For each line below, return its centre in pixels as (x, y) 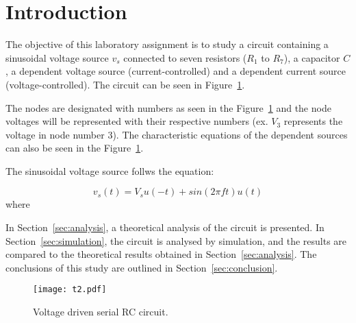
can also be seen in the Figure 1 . (75, 148)
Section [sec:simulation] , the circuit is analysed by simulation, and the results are (176, 240)
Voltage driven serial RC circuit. (101, 312)
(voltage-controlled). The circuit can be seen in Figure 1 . (125, 84)
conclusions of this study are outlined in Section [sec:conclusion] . (142, 267)
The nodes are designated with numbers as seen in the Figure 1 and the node (168, 107)
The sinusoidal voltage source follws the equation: (110, 170)
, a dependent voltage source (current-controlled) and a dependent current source (176, 71)
